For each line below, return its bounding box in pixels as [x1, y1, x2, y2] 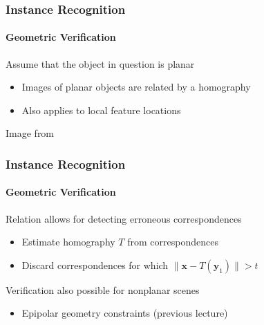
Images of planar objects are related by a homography [21, 80, 251, 94]
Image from [6, 126, 55, 140]
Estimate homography [21, 234, 115, 249]
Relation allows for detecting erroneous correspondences [6, 211, 242, 225]
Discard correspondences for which [21, 257, 169, 272]
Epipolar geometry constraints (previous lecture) [21, 306, 228, 320]
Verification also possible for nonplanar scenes [6, 282, 200, 297]
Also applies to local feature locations [21, 102, 181, 117]
